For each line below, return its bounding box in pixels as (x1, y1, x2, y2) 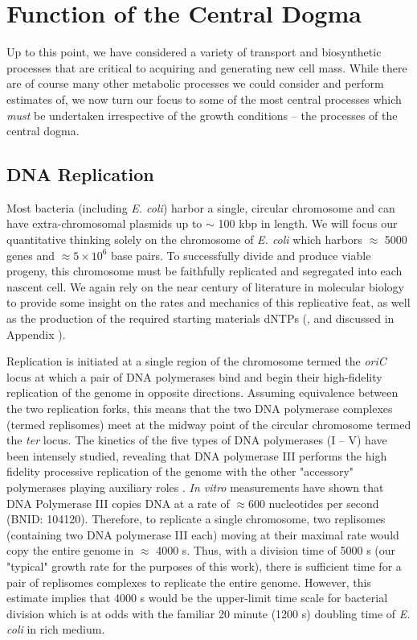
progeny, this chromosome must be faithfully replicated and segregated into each (6, 262, 403, 279)
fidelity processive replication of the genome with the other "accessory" (6, 463, 354, 480)
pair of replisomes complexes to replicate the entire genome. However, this (6, 573, 371, 590)
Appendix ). (6, 325, 66, 342)
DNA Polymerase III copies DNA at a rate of (6, 494, 230, 511)
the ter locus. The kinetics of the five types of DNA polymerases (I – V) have (6, 431, 387, 448)
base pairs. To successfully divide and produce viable (111, 246, 371, 263)
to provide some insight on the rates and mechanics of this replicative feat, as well (6, 294, 411, 311)
